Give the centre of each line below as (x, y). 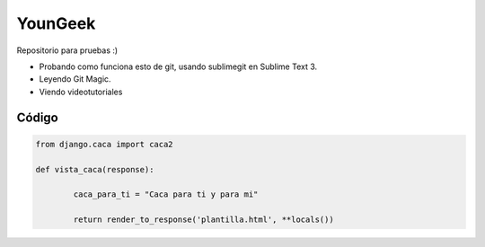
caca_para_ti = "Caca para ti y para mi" (166, 194)
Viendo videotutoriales (81, 92)
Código (37, 117)
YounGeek (56, 23)
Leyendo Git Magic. (75, 79)
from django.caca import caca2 (105, 144)
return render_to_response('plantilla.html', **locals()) (203, 220)
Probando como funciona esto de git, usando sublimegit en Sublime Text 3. (178, 66)
